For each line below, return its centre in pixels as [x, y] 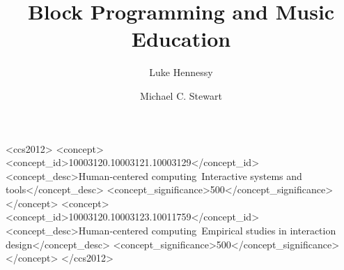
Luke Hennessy [181, 72]
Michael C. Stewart [181, 95]
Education [181, 39]
